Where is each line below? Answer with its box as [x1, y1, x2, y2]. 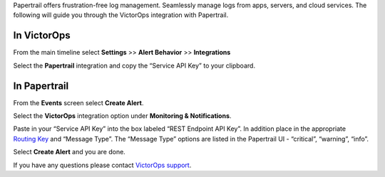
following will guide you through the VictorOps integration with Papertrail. [13, 11, 229, 19]
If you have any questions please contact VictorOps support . [13, 161, 192, 169]
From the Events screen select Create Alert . [13, 98, 144, 107]
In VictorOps [13, 29, 71, 42]
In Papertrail [13, 80, 69, 92]
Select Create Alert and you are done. [13, 148, 126, 156]
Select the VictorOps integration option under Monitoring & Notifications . [13, 111, 232, 120]
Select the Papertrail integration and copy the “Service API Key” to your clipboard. [13, 61, 256, 70]
